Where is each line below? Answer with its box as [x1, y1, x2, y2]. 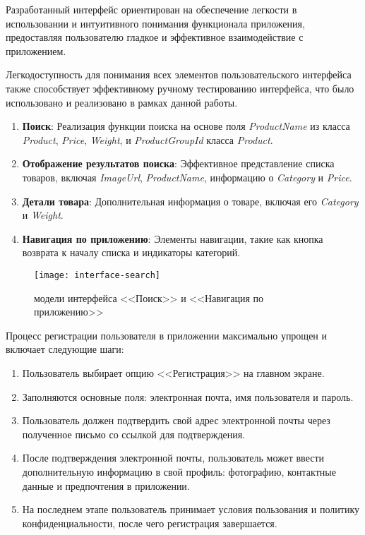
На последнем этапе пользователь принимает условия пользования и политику [22, 502, 360, 517]
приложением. [6, 43, 66, 58]
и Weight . [22, 208, 64, 222]
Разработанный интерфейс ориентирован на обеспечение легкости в [6, 2, 297, 16]
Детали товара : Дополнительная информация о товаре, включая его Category [22, 193, 359, 208]
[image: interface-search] [34, 270, 160, 280]
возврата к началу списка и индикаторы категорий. [22, 245, 241, 260]
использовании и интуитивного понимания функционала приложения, [6, 16, 305, 30]
